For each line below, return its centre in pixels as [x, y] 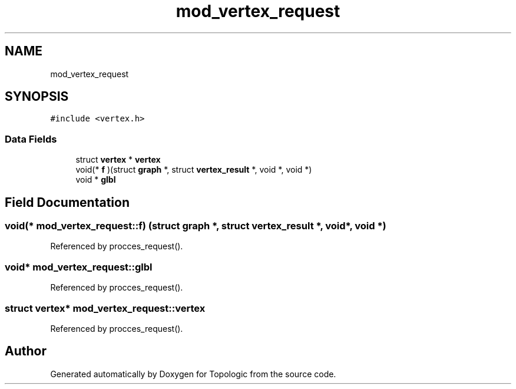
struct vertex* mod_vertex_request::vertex [105, 308]
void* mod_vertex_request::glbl [79, 267]
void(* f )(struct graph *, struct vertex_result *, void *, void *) [194, 170]
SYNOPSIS [37, 97]
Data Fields [31, 139]
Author [26, 351]
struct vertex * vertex [118, 160]
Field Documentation [67, 202]
